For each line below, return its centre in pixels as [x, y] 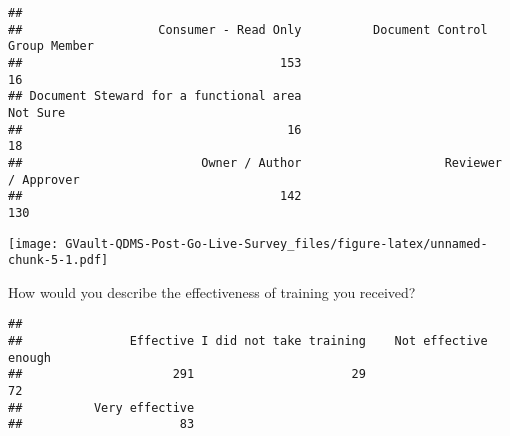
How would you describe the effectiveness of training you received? [212, 291]
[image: [33, 243]
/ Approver [44, 179]
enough [29, 357]
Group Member [51, 46]
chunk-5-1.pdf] [58, 260]
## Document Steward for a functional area [155, 96]
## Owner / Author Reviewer [255, 162]
